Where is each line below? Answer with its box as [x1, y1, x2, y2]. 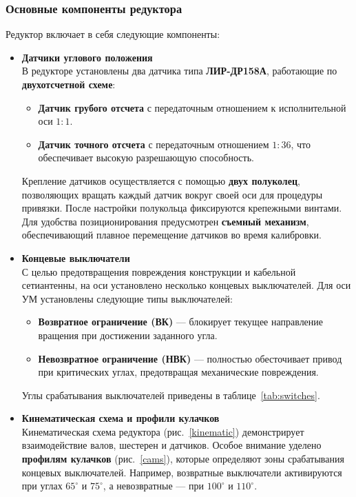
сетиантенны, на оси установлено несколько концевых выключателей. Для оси [21, 278, 351, 292]
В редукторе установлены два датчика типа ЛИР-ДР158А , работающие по [21, 63, 337, 78]
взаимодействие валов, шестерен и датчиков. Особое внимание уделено [21, 438, 322, 452]
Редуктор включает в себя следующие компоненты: [6, 27, 220, 41]
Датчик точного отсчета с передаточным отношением [38, 136, 269, 151]
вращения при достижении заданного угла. [38, 327, 218, 342]
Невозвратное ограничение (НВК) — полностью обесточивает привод [38, 351, 342, 365]
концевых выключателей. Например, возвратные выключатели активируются [21, 465, 342, 479]
